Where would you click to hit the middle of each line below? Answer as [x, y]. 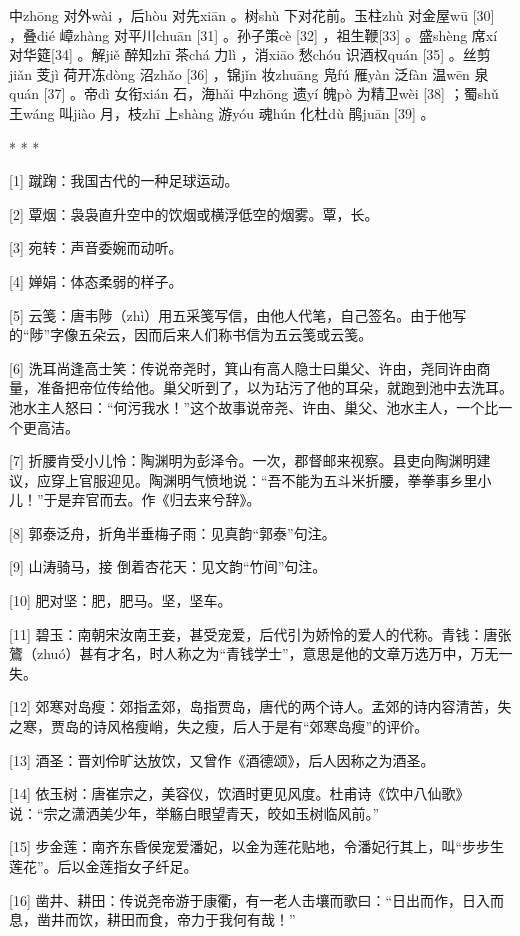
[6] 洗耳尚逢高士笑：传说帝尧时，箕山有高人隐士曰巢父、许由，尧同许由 [243, 367]
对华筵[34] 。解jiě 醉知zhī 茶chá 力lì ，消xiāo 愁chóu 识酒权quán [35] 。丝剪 [250, 54]
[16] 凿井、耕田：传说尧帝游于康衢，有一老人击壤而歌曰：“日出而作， [236, 899]
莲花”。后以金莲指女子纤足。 [103, 866]
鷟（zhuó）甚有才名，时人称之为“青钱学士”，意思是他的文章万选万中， [240, 653]
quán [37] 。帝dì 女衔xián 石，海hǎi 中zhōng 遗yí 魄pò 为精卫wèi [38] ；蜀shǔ [254, 93]
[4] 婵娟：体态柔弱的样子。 [96, 280]
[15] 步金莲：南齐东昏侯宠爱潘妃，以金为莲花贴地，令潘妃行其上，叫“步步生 [257, 846]
